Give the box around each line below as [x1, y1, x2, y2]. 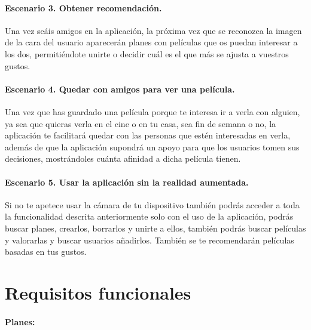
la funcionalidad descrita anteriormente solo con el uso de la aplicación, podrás [5, 210, 294, 223]
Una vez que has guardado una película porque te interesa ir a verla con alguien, [5, 105, 300, 118]
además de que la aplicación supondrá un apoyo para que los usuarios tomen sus [5, 140, 300, 153]
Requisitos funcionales [5, 280, 191, 304]
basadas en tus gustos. [5, 245, 87, 258]
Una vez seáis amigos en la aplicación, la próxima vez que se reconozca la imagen [5, 24, 302, 36]
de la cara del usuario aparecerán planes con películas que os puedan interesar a [5, 36, 298, 48]
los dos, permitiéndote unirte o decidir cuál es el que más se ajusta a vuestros [5, 47, 289, 60]
